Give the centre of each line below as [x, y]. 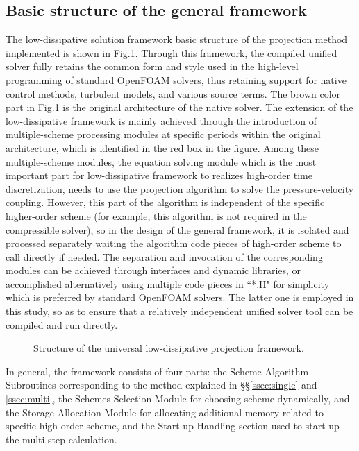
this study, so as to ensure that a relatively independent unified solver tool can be [179, 311]
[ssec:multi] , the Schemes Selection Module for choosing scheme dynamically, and [178, 399]
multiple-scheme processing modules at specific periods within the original [163, 134]
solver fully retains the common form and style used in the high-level [152, 66]
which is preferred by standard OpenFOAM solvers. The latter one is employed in [180, 297]
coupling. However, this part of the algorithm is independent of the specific [165, 202]
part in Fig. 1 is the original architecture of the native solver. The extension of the [179, 107]
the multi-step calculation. [61, 439]
